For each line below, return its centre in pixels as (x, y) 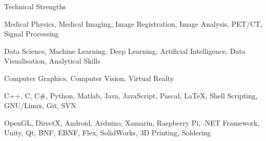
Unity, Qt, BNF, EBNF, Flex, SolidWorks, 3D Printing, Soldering (108, 133)
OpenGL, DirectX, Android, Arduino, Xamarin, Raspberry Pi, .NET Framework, (132, 122)
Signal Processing (32, 34)
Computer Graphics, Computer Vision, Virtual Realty (89, 78)
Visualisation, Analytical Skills (52, 61)
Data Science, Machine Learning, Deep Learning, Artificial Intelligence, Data (125, 51)
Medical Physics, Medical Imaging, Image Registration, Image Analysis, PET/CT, (134, 23)
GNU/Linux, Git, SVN (40, 105)
